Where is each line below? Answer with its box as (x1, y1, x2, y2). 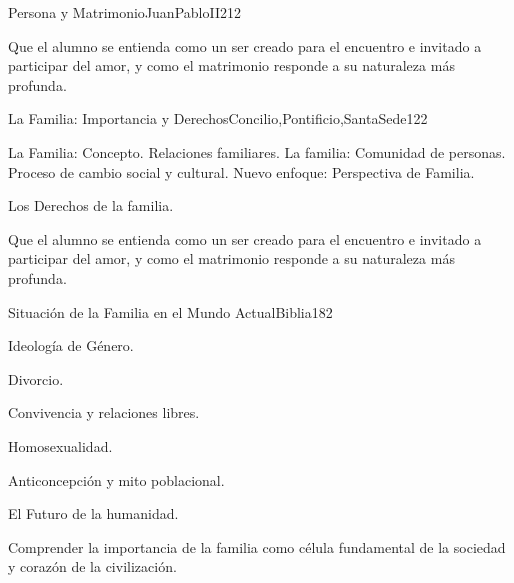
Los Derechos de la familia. (8, 195, 174, 216)
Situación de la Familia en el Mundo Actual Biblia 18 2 (8, 301, 333, 322)
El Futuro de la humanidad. (8, 503, 179, 524)
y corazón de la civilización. (8, 556, 177, 577)
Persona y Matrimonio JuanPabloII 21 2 (8, 2, 241, 22)
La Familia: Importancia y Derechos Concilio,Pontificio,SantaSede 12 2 (8, 108, 428, 129)
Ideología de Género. (8, 335, 134, 356)
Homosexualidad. (8, 435, 113, 456)
